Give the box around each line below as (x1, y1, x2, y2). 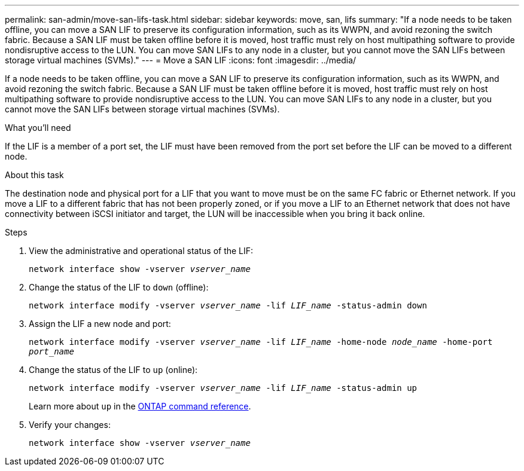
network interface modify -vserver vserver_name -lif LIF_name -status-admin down (29, 301, 427, 310)
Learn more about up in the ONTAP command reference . (29, 401, 251, 411)
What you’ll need (5, 123, 71, 133)
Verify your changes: (29, 420, 111, 430)
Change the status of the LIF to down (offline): (29, 282, 209, 292)
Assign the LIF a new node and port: (29, 319, 171, 329)
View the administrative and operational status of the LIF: (29, 246, 254, 256)
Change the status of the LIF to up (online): (29, 365, 198, 375)
